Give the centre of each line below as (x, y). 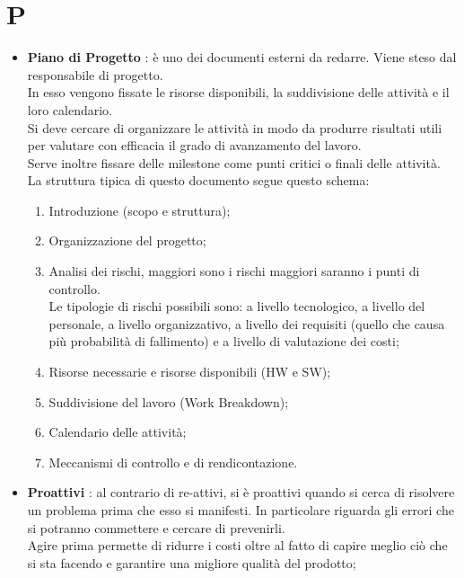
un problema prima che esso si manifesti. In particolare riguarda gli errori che (241, 510)
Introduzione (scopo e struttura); (140, 210)
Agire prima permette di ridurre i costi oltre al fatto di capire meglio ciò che (237, 545)
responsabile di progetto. (95, 74)
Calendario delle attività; (118, 432)
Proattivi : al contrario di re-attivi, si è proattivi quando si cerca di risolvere (241, 492)
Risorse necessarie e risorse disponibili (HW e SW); (190, 372)
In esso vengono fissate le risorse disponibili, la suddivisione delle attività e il (238, 92)
